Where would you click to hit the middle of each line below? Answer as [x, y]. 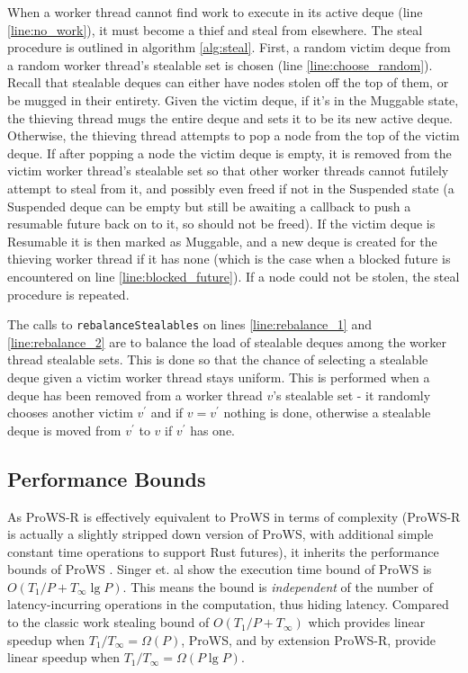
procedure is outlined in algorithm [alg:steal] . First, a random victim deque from [229, 47]
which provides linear [367, 622]
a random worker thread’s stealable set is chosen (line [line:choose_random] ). [220, 64]
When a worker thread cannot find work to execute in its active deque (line [215, 12]
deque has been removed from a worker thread [135, 395]
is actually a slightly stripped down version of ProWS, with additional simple [220, 534]
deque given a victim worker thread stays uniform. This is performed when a [219, 377]
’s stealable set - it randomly [352, 395]
